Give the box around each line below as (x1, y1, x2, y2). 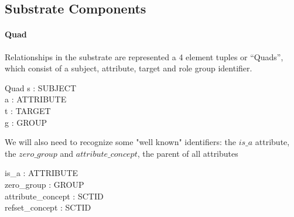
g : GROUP (5, 116, 47, 128)
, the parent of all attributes (137, 147, 238, 159)
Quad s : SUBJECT (5, 81, 77, 94)
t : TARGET (5, 104, 51, 116)
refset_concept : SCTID (5, 201, 91, 213)
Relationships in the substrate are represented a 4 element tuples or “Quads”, (5, 50, 283, 63)
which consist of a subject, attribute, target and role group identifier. (5, 62, 252, 74)
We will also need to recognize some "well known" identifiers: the (5, 136, 236, 148)
